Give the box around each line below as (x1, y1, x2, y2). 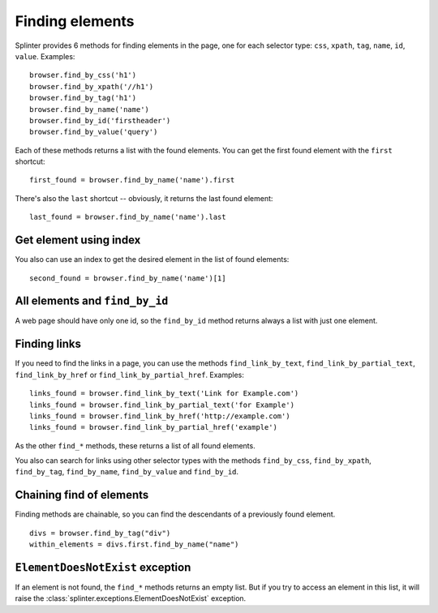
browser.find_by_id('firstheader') (29, 116, 171, 125)
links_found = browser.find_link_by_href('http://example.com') (29, 411, 291, 421)
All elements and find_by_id (15, 294, 169, 308)
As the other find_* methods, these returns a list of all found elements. (15, 440, 255, 450)
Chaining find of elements (15, 488, 149, 502)
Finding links (15, 337, 81, 351)
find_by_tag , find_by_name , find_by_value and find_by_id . (15, 467, 239, 477)
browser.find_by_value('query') (29, 127, 158, 137)
